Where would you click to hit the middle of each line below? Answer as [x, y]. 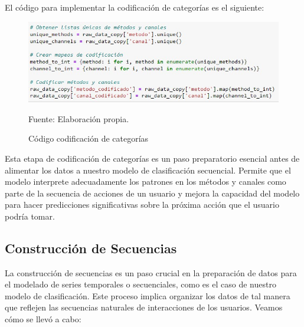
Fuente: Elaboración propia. [79, 118]
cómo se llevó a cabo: [43, 319]
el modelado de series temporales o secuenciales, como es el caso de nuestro [140, 284]
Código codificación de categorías [89, 138]
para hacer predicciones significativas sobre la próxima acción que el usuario [142, 205]
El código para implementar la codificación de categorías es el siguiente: [135, 7]
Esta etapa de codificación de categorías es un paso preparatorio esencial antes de [152, 158]
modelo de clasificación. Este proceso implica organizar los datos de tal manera [148, 295]
